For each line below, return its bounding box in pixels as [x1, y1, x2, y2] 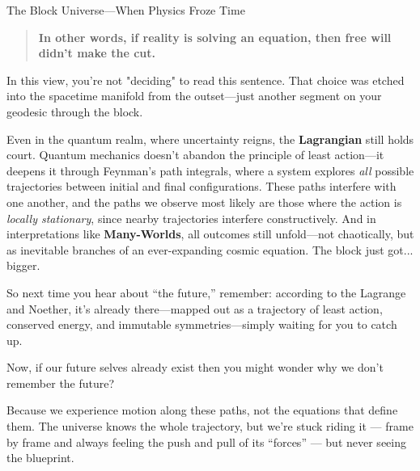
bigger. [6, 257, 40, 274]
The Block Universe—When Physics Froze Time [6, 2, 245, 18]
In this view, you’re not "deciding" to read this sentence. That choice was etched [6, 71, 405, 88]
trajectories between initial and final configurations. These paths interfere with [6, 178, 397, 195]
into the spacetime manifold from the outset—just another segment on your [6, 87, 382, 104]
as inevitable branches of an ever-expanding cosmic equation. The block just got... [6, 241, 414, 258]
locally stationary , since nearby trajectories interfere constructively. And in [6, 209, 376, 226]
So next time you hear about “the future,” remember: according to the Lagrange [6, 284, 406, 301]
